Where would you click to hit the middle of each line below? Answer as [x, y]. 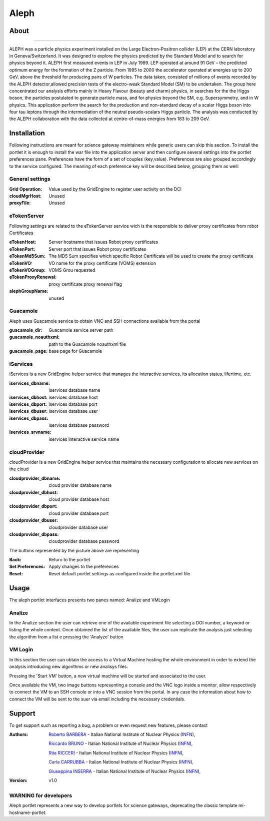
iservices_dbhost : [28, 397]
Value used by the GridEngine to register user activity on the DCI [115, 189]
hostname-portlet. [28, 812]
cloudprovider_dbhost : [34, 492]
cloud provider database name [80, 485]
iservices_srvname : [30, 432]
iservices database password [79, 425]
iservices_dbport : [28, 404]
